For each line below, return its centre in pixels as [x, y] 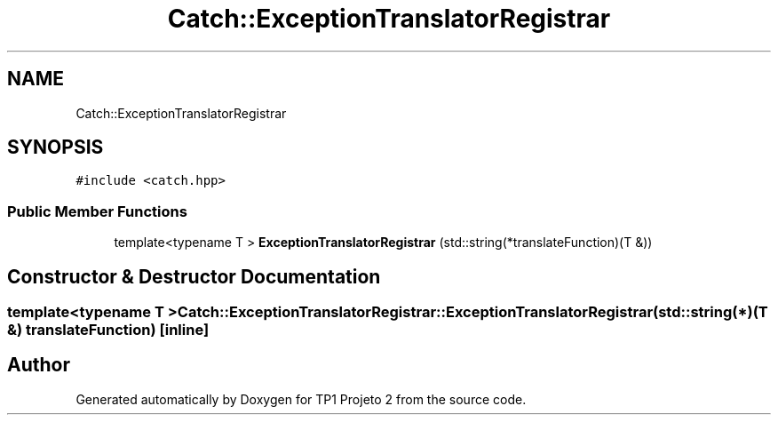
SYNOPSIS [56, 147]
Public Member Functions [97, 211]
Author [39, 365]
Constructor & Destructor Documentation [194, 276]
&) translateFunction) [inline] [108, 330]
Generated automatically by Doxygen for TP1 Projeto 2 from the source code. [301, 399]
